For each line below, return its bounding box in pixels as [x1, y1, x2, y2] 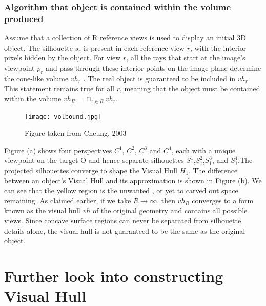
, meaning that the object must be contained [120, 83, 260, 94]
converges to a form [192, 195, 254, 206]
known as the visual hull [4, 205, 80, 216]
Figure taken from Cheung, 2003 [25, 128, 127, 138]
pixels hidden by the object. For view [4, 52, 121, 63]
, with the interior [190, 42, 247, 53]
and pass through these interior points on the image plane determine [46, 62, 261, 73]
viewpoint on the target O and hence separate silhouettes [4, 155, 184, 166]
